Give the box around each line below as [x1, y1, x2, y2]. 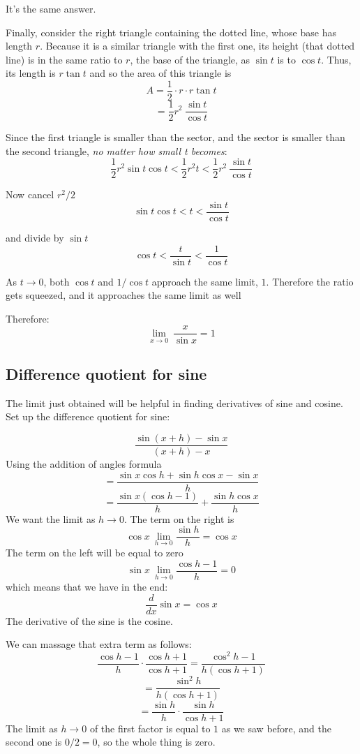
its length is [6, 66, 56, 80]
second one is [6, 734, 62, 749]
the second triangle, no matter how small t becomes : [6, 143, 227, 158]
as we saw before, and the [221, 720, 331, 735]
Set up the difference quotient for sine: [6, 409, 170, 424]
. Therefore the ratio [266, 274, 354, 288]
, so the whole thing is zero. [97, 734, 216, 749]
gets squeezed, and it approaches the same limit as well [6, 288, 241, 302]
